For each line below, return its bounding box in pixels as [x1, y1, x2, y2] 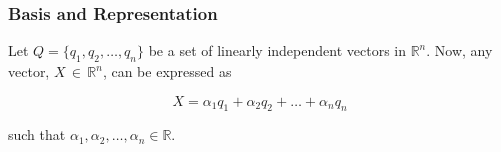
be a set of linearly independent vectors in [148, 40, 406, 61]
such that [8, 124, 66, 145]
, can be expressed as [102, 61, 232, 82]
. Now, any [426, 40, 493, 61]
